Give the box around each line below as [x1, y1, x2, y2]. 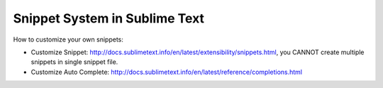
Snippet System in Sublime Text [13, 11, 205, 26]
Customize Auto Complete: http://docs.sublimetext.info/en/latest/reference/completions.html [30, 68, 303, 76]
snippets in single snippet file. [30, 58, 118, 66]
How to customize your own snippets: [13, 35, 124, 44]
